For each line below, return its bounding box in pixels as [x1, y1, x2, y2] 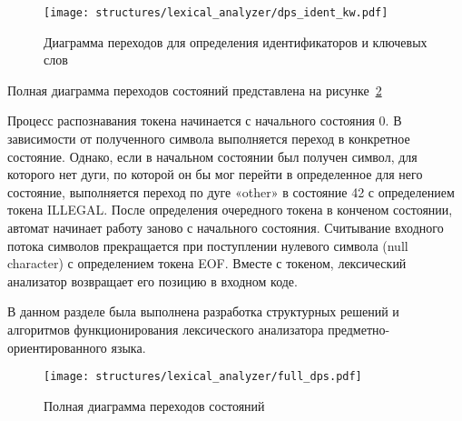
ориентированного [7, 337, 107, 356]
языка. [111, 337, 146, 356]
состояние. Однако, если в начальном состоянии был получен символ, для [7, 146, 418, 165]
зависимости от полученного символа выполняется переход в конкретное [7, 129, 410, 148]
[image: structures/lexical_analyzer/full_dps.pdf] [44, 370, 362, 384]
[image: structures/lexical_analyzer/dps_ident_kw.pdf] [44, 6, 388, 19]
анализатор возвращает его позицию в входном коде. [7, 271, 298, 290]
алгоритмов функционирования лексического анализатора [7, 319, 324, 338]
